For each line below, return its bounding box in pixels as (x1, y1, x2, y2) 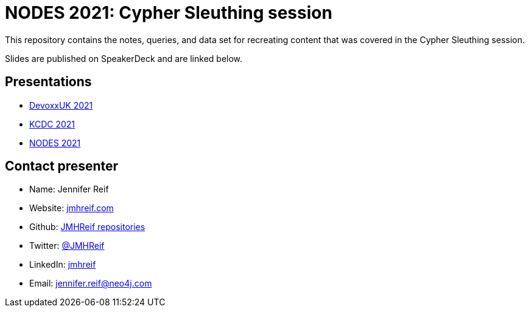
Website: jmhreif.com (29, 203, 114, 214)
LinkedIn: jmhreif (29, 259, 96, 270)
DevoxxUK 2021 (29, 100, 93, 110)
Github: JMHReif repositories (29, 222, 145, 232)
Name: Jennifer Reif (29, 184, 109, 195)
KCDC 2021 (29, 118, 75, 129)
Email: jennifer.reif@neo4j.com (29, 278, 152, 289)
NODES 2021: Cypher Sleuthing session (5, 2, 332, 23)
